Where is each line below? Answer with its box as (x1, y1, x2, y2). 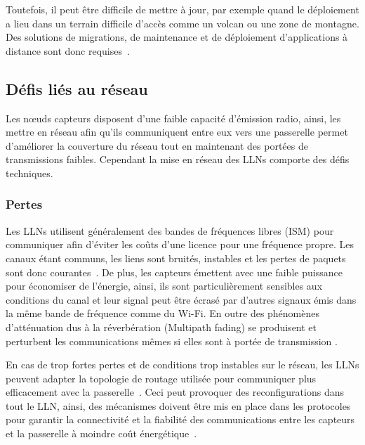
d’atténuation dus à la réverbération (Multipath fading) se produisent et (6, 319, 317, 334)
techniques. (6, 165, 53, 180)
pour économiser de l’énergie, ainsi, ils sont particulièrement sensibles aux (6, 278, 323, 293)
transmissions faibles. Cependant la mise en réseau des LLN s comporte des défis (6, 152, 350, 167)
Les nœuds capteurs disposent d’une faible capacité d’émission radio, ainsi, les (6, 110, 341, 125)
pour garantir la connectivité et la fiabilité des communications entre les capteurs (6, 412, 355, 427)
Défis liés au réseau (6, 77, 148, 99)
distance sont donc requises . (6, 43, 130, 58)
